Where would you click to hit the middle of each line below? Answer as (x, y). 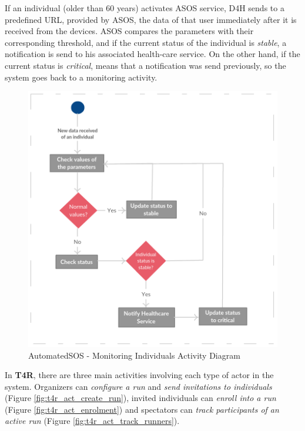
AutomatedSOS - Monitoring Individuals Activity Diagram (134, 355)
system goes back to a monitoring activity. (81, 77)
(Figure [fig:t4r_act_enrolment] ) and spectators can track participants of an (142, 409)
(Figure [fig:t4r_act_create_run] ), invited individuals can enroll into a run (140, 398)
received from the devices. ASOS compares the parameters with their (129, 31)
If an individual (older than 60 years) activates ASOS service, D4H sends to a (145, 8)
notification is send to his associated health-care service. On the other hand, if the (152, 54)
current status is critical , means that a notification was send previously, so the (145, 65)
